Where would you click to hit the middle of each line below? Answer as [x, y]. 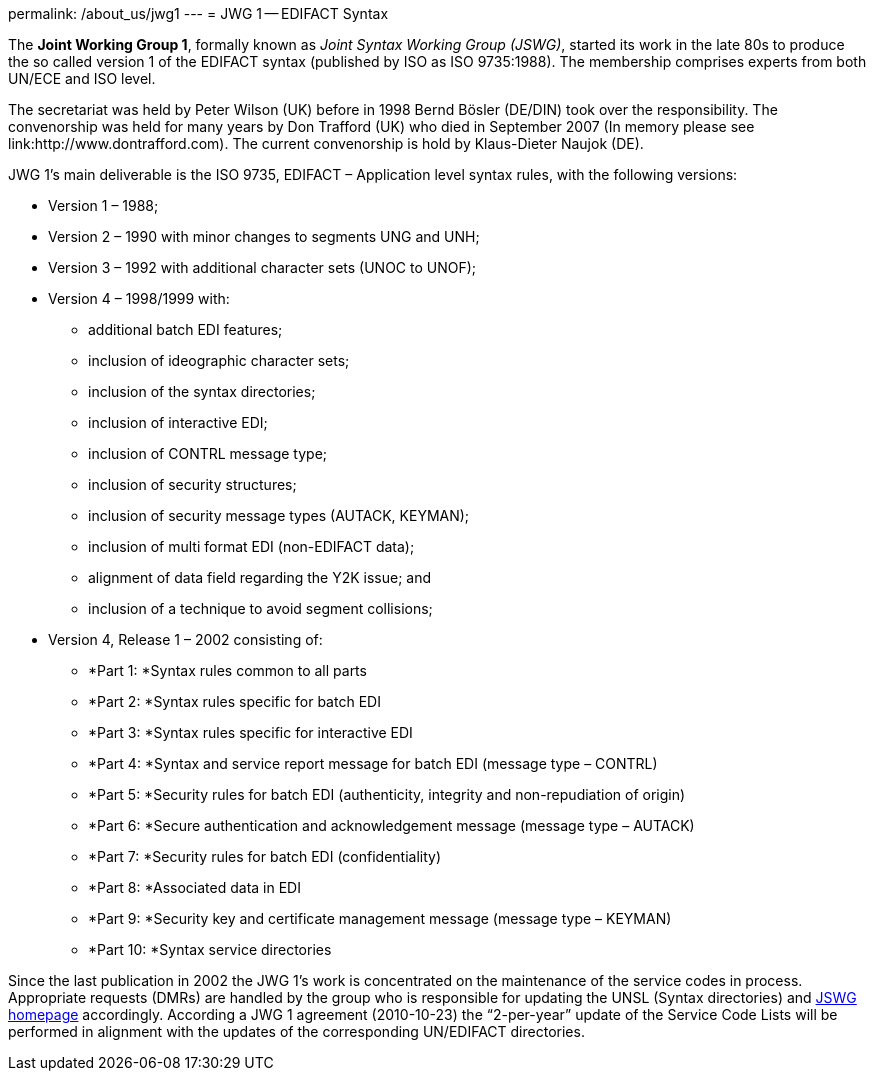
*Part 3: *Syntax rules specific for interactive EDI [250, 732]
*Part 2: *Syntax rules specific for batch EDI [234, 701]
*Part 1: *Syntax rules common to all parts [227, 670]
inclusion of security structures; [192, 484]
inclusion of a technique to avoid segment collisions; [260, 608]
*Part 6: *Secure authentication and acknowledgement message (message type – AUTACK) [391, 825]
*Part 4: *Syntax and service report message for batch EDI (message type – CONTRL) [373, 763]
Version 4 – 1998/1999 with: [139, 298]
